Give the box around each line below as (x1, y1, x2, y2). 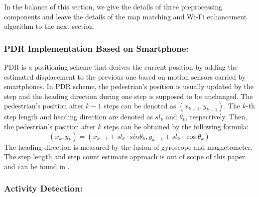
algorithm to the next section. (4, 21, 95, 31)
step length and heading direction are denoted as (4, 111, 153, 122)
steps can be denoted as (104, 100, 176, 111)
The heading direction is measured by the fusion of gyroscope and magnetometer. (4, 141, 253, 152)
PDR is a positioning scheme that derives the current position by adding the (4, 62, 238, 72)
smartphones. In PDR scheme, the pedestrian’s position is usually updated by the (4, 81, 254, 92)
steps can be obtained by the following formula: (104, 121, 249, 131)
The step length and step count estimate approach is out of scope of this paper (4, 151, 245, 162)
